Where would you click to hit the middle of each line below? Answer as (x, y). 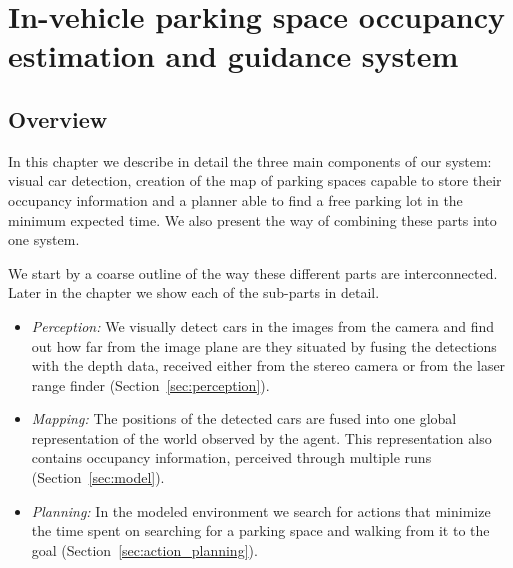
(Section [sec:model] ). (98, 477)
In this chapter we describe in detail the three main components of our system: (250, 160)
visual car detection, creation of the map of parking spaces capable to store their (255, 180)
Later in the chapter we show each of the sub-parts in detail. (194, 292)
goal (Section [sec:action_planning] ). (144, 549)
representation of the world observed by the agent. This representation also (261, 437)
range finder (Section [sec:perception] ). (150, 384)
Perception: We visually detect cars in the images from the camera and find (262, 325)
